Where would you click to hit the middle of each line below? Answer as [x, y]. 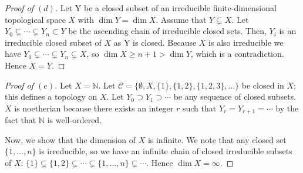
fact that [21, 120]
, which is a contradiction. [237, 54]
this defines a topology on [51, 96]
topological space [35, 19]
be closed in [263, 85]
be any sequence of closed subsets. [235, 96]
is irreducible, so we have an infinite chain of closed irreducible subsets [166, 151]
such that [199, 108]
